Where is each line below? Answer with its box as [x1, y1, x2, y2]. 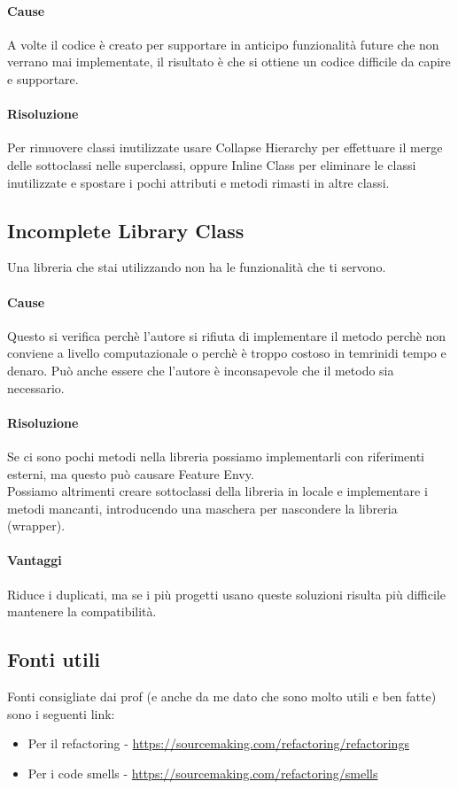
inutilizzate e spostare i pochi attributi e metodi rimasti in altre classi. [7, 173, 390, 191]
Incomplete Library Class [7, 216, 245, 244]
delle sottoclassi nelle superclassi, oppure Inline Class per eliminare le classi [7, 155, 416, 174]
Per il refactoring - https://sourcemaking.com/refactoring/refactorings [27, 734, 409, 753]
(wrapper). [7, 516, 66, 535]
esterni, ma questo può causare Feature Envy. [7, 464, 254, 483]
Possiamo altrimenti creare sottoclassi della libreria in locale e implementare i [7, 482, 428, 500]
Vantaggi [7, 551, 62, 569]
